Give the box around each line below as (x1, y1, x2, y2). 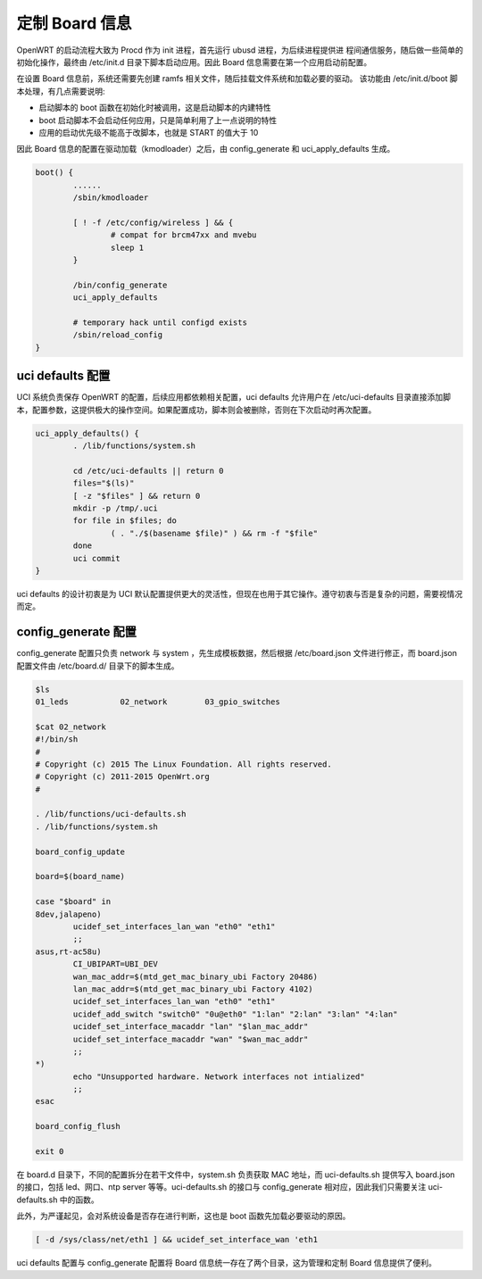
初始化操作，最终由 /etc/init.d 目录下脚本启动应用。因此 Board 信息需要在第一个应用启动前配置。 (16, 56, 372, 67)
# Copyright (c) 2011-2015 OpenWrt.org (35, 772, 210, 782)
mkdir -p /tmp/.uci (72, 502, 158, 513)
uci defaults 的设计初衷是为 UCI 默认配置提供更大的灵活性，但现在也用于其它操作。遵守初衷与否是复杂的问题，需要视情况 (16, 588, 463, 599)
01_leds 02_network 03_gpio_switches (35, 696, 280, 707)
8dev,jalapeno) (35, 909, 102, 919)
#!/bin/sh (35, 735, 79, 744)
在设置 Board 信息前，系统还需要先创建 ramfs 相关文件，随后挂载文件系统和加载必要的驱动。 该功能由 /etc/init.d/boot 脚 (16, 73, 459, 84)
